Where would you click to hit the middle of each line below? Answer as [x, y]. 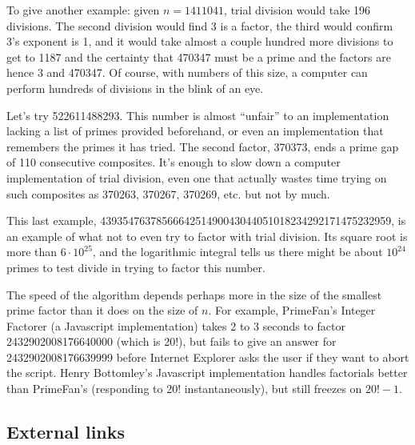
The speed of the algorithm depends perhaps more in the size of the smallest [194, 294]
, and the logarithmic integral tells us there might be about [237, 252]
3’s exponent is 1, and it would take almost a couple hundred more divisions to [200, 41]
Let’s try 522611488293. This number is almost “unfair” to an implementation [198, 115]
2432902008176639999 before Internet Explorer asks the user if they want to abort [208, 357]
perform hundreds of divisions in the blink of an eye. [135, 88]
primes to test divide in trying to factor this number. [136, 267]
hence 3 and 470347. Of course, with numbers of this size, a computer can [187, 72]
